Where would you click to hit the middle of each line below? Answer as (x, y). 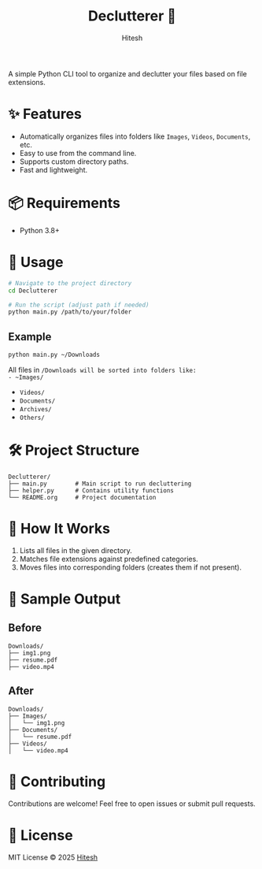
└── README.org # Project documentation (82, 497)
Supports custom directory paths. (74, 162)
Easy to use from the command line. (78, 153)
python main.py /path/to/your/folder (70, 312)
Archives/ (36, 409)
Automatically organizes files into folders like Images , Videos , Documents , (135, 136)
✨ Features (45, 114)
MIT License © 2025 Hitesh (53, 857)
